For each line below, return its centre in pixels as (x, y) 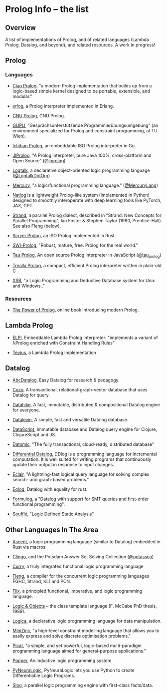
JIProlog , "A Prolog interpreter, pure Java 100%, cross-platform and (82, 155)
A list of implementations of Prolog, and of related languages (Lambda (77, 39)
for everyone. (26, 410)
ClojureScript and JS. (34, 435)
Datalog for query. (31, 395)
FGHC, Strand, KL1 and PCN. (42, 581)
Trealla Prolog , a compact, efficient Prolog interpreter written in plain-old (87, 266)
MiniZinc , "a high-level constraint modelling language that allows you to (86, 631)
